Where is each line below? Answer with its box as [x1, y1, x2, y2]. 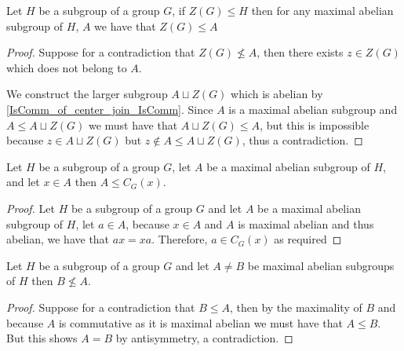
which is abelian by [231, 86, 323, 102]
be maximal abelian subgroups [247, 257, 395, 273]
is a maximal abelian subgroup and [228, 101, 398, 117]
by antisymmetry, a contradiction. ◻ [115, 330, 293, 346]
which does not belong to [6, 59, 127, 75]
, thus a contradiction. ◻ [242, 132, 363, 148]
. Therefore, [151, 231, 208, 247]
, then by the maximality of [229, 298, 362, 315]
